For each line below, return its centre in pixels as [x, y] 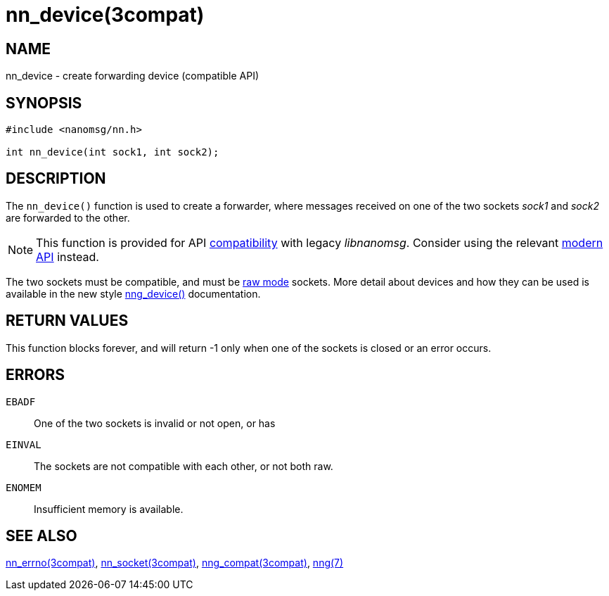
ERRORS [36, 375]
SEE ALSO [41, 535]
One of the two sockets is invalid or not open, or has [155, 423]
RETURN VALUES [67, 321]
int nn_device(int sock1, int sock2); [113, 152]
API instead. [68, 256]
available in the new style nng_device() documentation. [133, 293]
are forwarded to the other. [68, 217]
